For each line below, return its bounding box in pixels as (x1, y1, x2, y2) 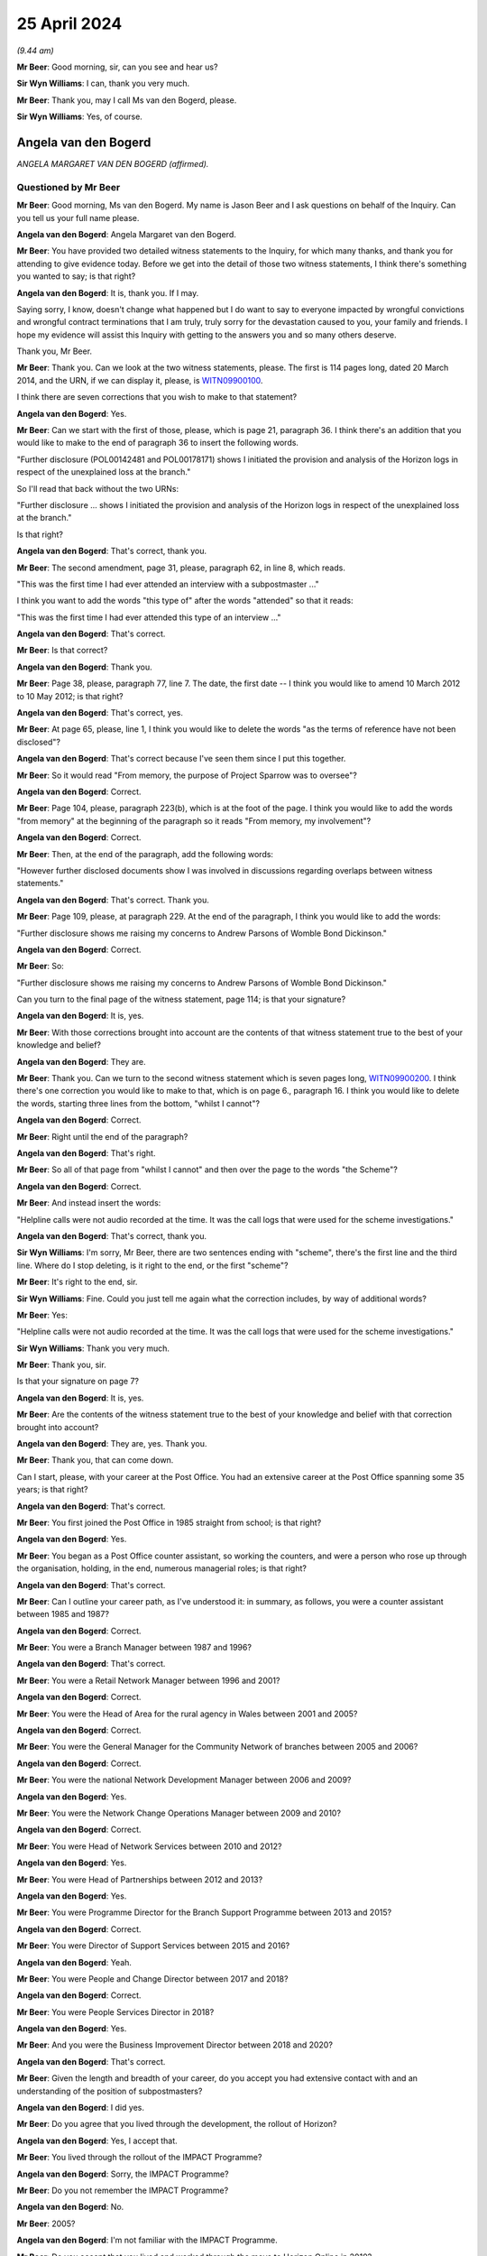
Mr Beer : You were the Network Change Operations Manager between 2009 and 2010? (16, 1808, 342, 1818)
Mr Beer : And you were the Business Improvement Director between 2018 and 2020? (16, 2039, 334, 2050)
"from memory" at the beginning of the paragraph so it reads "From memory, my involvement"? (16, 815, 372, 826)
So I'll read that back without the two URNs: (16, 483, 179, 494)
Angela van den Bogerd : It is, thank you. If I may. (16, 287, 199, 298)
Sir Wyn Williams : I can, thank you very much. (16, 78, 190, 89)
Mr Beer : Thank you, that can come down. (16, 1455, 174, 1465)
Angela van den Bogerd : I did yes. (16, 2103, 144, 2113)
